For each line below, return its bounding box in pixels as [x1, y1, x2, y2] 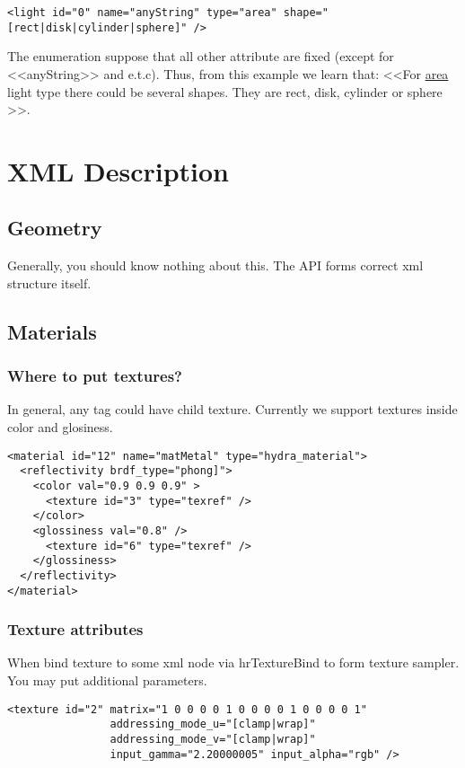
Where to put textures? [7, 365, 182, 387]
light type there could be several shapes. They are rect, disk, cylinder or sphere [7, 82, 443, 101]
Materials [7, 317, 97, 345]
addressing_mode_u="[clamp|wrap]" [110, 718, 316, 731]
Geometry [7, 214, 102, 242]
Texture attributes [7, 618, 144, 640]
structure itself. [7, 273, 92, 292]
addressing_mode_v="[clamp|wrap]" [110, 732, 316, 746]
